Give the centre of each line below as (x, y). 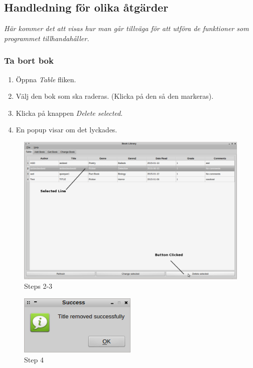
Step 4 (34, 359)
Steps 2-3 (38, 286)
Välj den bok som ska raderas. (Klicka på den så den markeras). (115, 96)
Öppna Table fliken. (46, 79)
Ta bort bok (29, 60)
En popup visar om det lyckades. (67, 130)
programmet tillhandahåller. (47, 38)
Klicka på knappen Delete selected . (69, 113)
